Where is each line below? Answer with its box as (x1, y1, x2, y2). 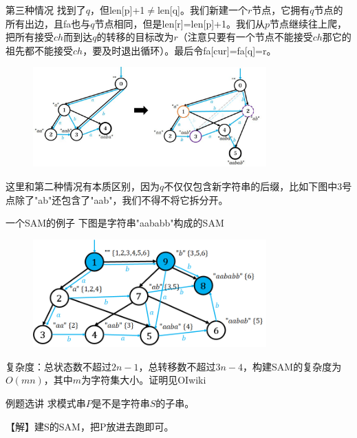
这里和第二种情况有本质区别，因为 (6, 179, 160, 194)
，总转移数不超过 (138, 359, 216, 373)
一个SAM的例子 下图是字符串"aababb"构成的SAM (6, 216, 224, 230)
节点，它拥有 (252, 3, 310, 17)
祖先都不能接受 (6, 43, 73, 57)
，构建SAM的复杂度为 (243, 359, 342, 373)
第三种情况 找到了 (6, 3, 86, 17)
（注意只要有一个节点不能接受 (177, 30, 313, 44)
